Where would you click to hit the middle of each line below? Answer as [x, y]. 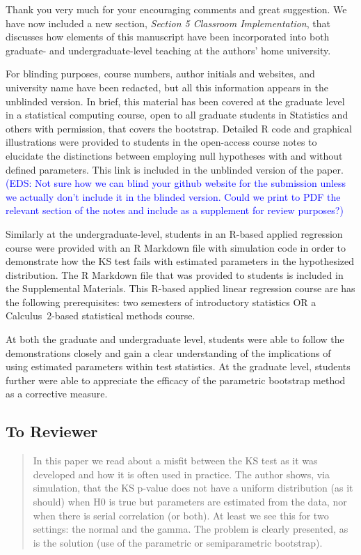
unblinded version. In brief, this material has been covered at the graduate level [175, 101]
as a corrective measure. [57, 394]
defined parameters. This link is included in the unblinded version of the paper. [175, 169]
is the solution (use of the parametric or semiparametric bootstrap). [178, 542]
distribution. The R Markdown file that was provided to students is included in [175, 274]
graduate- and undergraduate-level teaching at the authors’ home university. [168, 50]
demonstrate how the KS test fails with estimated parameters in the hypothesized [180, 261]
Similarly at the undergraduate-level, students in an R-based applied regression [174, 233]
